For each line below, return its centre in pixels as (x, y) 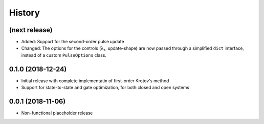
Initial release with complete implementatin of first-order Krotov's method (95, 81)
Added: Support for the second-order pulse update (73, 42)
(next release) (31, 30)
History (24, 13)
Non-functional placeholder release (57, 113)
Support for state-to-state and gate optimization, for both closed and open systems (105, 88)
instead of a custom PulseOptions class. (64, 55)
